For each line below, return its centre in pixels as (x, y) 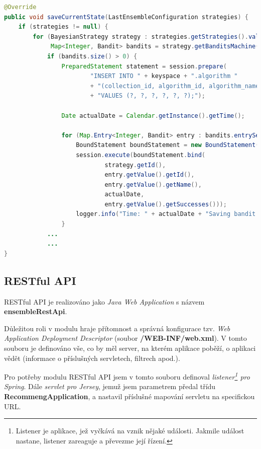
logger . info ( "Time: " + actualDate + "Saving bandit (166, 214)
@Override (20, 7)
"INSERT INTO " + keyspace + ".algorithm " (164, 76)
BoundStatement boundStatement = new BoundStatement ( (168, 145)
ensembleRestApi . (36, 311)
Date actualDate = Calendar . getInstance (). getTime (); (153, 116)
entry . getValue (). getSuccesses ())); (166, 204)
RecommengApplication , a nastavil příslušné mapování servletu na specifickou (129, 396)
